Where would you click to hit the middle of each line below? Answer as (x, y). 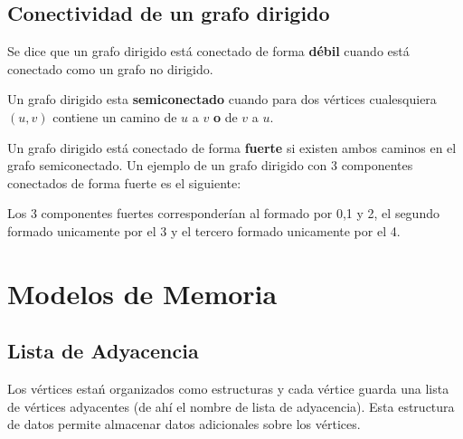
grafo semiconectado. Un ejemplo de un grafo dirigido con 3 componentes (210, 165)
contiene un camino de (115, 116)
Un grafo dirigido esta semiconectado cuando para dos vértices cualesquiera (222, 99)
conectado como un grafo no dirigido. (110, 68)
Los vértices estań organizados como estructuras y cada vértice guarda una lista (228, 389)
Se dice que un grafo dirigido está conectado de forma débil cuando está (208, 51)
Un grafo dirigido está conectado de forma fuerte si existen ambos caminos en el (232, 147)
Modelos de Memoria (142, 293)
